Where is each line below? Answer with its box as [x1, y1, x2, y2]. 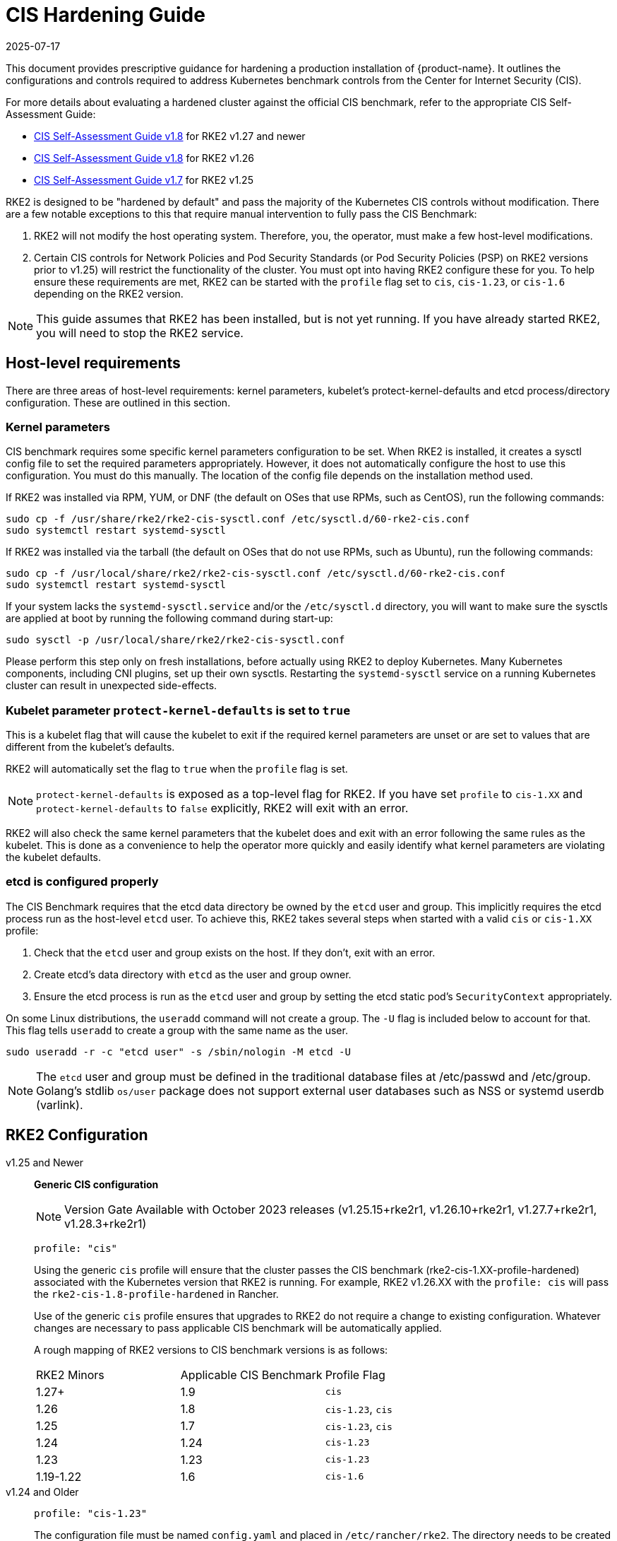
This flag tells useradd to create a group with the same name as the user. [6, 1024, 348, 1036]
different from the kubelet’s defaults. [6, 741, 175, 754]
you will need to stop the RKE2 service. [36, 325, 244, 340]
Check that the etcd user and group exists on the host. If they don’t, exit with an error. [34, 946, 436, 959]
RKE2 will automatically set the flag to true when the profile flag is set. [6, 763, 348, 775]
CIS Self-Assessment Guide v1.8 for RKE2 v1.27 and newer [34, 129, 306, 142]
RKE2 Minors [36, 1367, 104, 1382]
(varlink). [36, 1097, 83, 1112]
